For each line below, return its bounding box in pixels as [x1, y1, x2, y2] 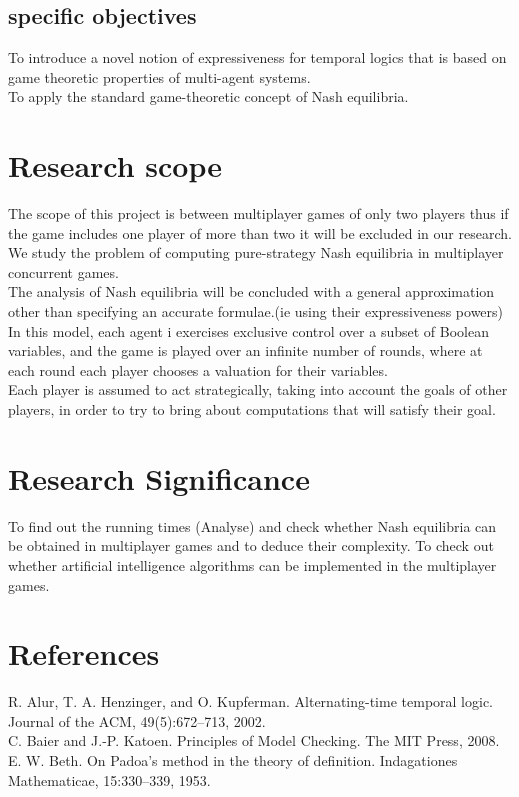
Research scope [8, 145, 223, 186]
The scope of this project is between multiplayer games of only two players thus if [8, 203, 509, 224]
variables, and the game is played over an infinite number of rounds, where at [8, 340, 483, 361]
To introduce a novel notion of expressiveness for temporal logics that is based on [8, 47, 507, 68]
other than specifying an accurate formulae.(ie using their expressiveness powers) [8, 301, 504, 322]
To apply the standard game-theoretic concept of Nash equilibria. [8, 86, 409, 107]
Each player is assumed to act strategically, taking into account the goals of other [8, 379, 508, 400]
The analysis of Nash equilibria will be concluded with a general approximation [8, 281, 495, 302]
